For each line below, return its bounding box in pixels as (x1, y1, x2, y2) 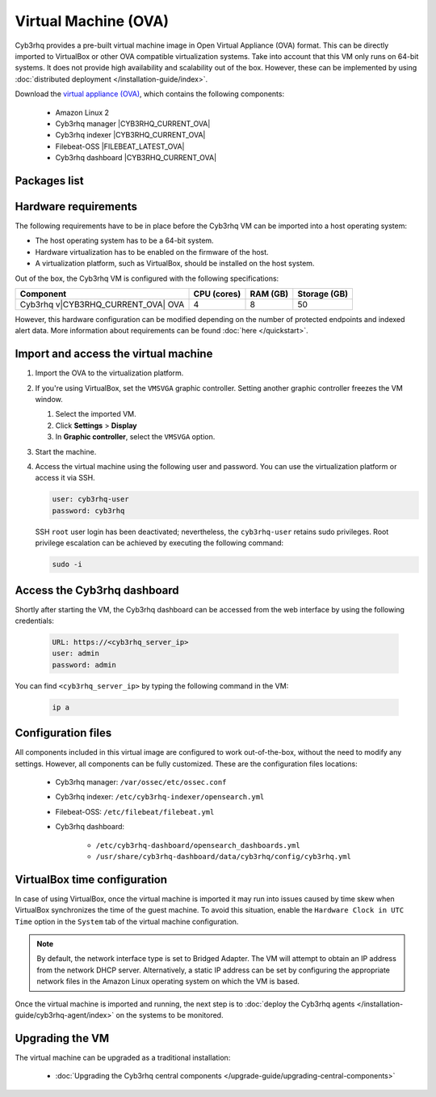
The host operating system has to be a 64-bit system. (35, 235, 214, 246)
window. (35, 395, 64, 404)
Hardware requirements (15, 199, 137, 214)
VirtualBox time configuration (15, 872, 168, 886)
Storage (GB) (297, 288, 349, 299)
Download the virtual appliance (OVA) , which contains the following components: (15, 89, 285, 99)
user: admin (52, 649, 100, 659)
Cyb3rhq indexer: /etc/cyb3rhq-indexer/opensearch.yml (55, 792, 265, 802)
